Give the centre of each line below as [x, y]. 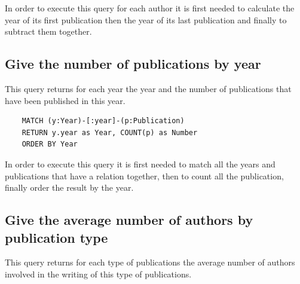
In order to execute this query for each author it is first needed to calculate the [150, 8]
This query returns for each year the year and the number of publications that [148, 88]
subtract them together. [48, 31]
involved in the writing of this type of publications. [98, 274]
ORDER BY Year [50, 144]
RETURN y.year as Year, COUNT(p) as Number [110, 132]
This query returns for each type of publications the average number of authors [150, 262]
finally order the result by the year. [69, 187]
